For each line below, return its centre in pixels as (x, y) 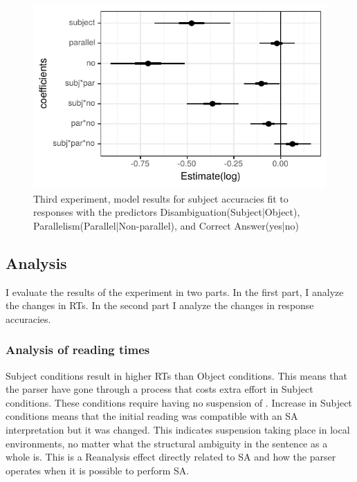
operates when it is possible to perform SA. (98, 470)
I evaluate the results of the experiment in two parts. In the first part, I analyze (175, 291)
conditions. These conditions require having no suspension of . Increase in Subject (179, 402)
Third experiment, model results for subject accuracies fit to (161, 198)
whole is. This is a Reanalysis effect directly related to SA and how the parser (171, 457)
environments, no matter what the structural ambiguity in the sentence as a (167, 443)
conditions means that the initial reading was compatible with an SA (152, 416)
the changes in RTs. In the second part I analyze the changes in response (160, 305)
